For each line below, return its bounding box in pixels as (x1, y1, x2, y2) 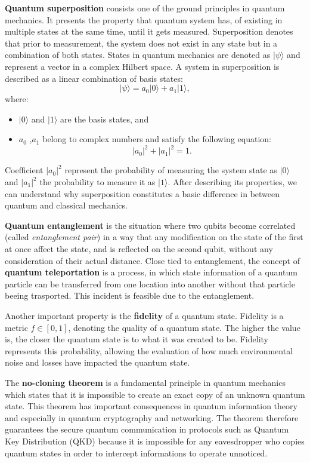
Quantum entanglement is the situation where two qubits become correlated (5, 219, 296, 231)
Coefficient (5, 164, 44, 176)
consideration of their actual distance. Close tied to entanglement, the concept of (5, 254, 300, 266)
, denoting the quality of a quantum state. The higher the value (68, 321, 300, 333)
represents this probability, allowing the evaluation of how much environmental (5, 344, 293, 357)
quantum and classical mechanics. (5, 199, 128, 211)
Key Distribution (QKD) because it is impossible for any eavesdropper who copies (5, 434, 305, 447)
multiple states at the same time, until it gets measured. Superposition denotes (5, 25, 293, 38)
